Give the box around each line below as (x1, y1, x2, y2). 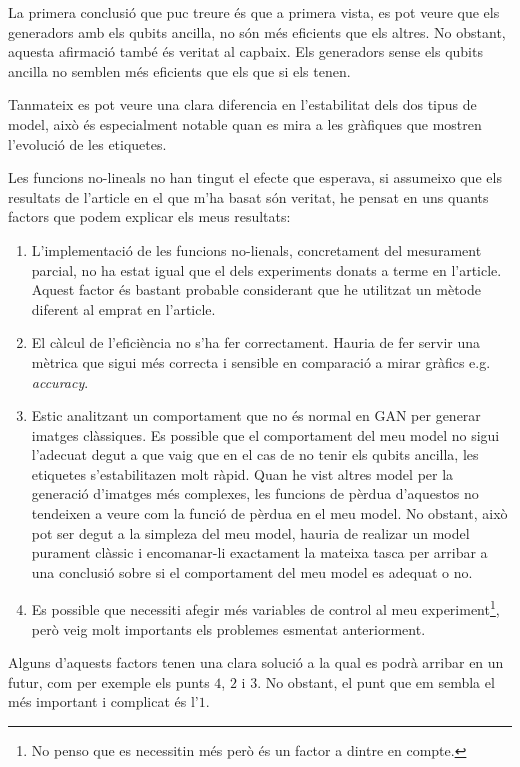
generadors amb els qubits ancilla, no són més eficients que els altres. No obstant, (8, 21, 506, 42)
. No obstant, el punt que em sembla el (257, 671, 495, 692)
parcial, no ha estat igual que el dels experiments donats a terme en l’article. (31, 259, 502, 280)
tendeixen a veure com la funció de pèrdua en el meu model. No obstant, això (31, 503, 508, 524)
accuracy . (31, 371, 89, 392)
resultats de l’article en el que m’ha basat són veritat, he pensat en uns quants (8, 186, 489, 207)
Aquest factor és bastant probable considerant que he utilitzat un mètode (31, 279, 481, 300)
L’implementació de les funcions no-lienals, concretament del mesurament (31, 239, 482, 260)
